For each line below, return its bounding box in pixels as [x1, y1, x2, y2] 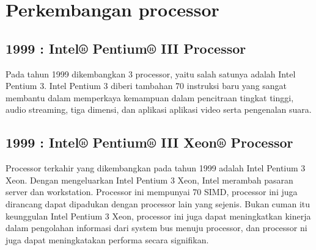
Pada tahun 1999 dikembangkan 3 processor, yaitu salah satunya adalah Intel [6, 67, 296, 80]
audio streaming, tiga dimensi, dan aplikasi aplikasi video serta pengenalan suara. [6, 103, 312, 116]
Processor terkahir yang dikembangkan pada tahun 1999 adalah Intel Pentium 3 [6, 162, 306, 174]
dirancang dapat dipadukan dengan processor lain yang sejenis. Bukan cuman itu [6, 197, 310, 210]
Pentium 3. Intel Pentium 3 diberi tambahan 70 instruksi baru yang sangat [6, 79, 287, 92]
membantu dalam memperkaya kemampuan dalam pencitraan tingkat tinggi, [6, 91, 294, 104]
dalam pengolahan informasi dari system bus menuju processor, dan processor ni [6, 221, 307, 234]
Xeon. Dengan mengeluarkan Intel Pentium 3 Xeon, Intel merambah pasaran [6, 173, 293, 186]
